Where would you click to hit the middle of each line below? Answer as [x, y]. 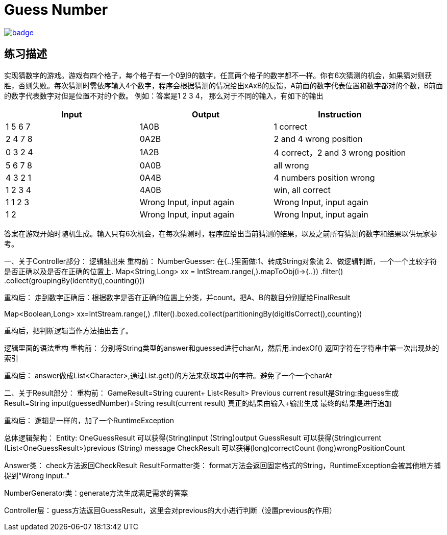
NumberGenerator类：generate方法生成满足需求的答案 [96, 493]
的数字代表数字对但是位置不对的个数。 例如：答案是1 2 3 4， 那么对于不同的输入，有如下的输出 [164, 95]
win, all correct [302, 190]
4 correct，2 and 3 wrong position [340, 152]
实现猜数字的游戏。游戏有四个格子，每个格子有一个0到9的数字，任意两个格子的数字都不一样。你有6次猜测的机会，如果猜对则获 [218, 75]
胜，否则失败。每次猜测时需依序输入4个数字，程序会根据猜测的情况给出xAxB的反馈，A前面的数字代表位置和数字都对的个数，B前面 [224, 85]
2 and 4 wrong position [318, 139]
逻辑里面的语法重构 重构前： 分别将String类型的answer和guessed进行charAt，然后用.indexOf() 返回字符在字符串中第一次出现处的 [222, 348]
